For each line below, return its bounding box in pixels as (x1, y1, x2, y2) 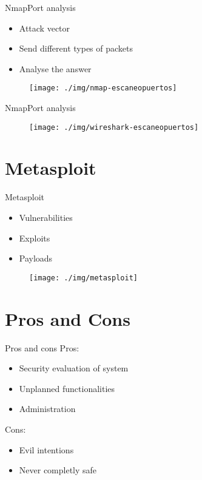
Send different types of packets (19, 42, 133, 55)
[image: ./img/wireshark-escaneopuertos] (29, 123, 199, 132)
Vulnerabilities (19, 211, 73, 223)
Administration (19, 402, 76, 415)
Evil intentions (19, 443, 74, 456)
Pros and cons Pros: (5, 341, 79, 354)
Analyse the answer (19, 62, 92, 75)
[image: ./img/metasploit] (29, 273, 138, 282)
